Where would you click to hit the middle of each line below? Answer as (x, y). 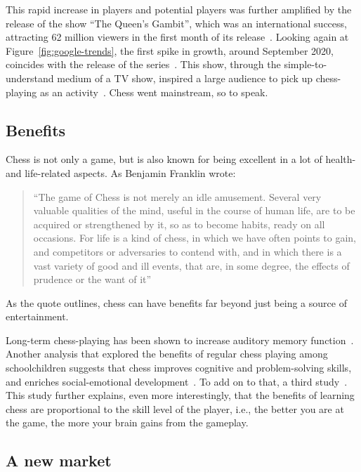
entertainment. (37, 316)
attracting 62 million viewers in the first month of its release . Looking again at (177, 37)
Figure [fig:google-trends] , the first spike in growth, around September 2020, (170, 50)
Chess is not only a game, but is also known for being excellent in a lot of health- (181, 159)
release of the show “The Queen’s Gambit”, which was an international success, (176, 23)
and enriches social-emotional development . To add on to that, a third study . (177, 381)
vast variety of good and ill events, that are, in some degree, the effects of (191, 265)
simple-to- (306, 64)
